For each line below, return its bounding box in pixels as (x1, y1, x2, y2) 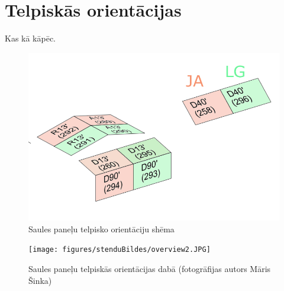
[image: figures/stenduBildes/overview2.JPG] (28, 245, 211, 254)
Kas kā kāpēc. (5, 32, 56, 44)
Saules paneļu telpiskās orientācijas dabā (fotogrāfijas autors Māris (28, 263, 271, 275)
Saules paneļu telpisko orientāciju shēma (28, 222, 175, 235)
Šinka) (28, 274, 52, 286)
